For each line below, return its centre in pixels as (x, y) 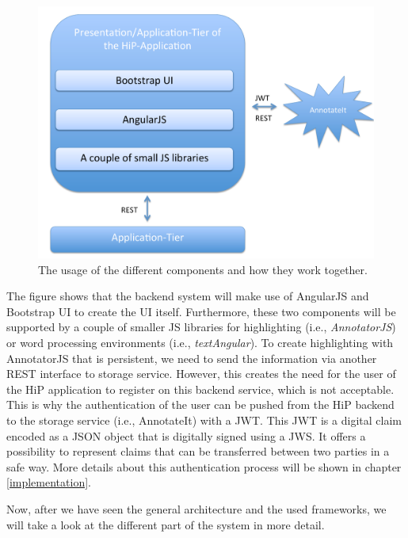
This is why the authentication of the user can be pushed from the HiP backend (200, 404)
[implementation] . (49, 482)
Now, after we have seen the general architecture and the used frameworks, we (196, 508)
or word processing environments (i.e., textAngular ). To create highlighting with (200, 342)
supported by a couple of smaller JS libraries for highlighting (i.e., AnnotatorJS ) (201, 327)
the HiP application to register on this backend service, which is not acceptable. (200, 389)
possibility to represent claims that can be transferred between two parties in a (198, 451)
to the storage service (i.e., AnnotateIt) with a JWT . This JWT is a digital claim (204, 420)
